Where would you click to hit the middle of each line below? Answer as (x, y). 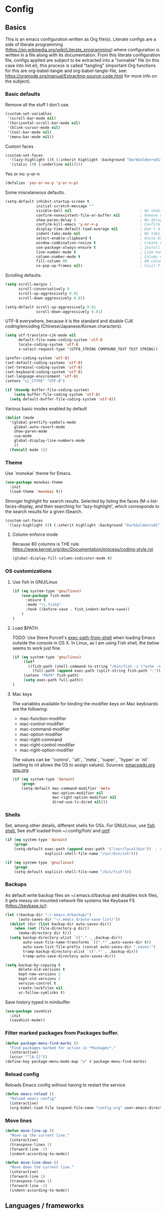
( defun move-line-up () (30, 1131)
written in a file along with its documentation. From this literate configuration (83, 55)
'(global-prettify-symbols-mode (43, 422)
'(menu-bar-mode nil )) (31, 137)
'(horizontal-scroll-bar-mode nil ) (44, 123)
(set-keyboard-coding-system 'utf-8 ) (44, 372)
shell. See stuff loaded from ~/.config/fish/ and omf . (58, 831)
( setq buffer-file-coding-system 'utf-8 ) (57, 395)
